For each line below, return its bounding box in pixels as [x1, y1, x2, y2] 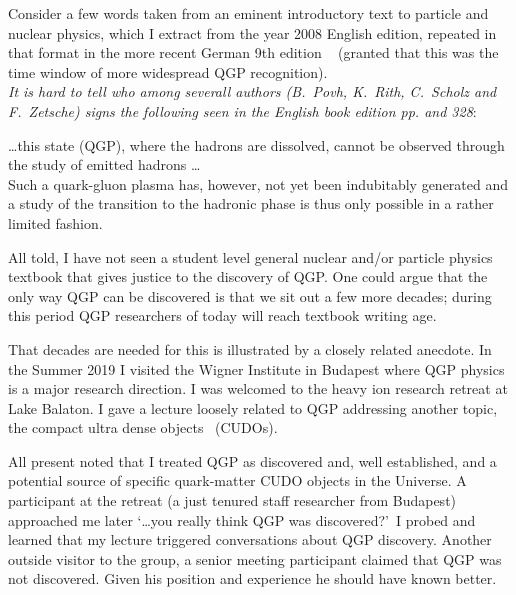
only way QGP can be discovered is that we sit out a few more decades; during [8, 285, 492, 306]
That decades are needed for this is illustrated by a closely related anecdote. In [8, 338, 492, 359]
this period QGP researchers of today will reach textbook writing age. [8, 305, 437, 326]
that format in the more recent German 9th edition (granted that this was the [8, 42, 499, 63]
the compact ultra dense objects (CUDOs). [8, 417, 278, 438]
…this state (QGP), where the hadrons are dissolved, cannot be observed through [8, 134, 505, 155]
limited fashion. [8, 212, 103, 233]
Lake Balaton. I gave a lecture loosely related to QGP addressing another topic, [8, 397, 498, 418]
